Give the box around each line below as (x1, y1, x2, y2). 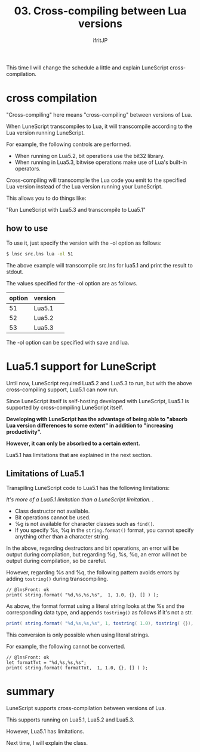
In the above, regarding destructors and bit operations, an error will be (6, 544, 179, 552)
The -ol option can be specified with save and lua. (6, 339, 130, 346)
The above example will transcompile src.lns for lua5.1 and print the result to (6, 261, 193, 269)
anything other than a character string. (14, 533, 110, 540)
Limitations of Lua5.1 (6, 468, 85, 479)
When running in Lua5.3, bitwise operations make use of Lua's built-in (14, 159, 187, 166)
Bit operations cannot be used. (14, 514, 91, 521)
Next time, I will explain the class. (6, 739, 88, 747)
